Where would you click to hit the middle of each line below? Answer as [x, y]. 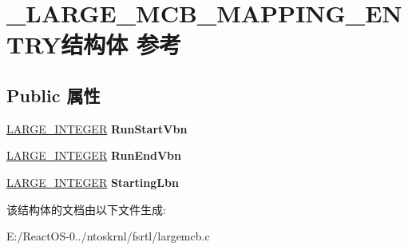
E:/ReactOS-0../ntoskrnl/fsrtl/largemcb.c [108, 236]
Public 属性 [53, 95]
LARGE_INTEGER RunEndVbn [94, 155]
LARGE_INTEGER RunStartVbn [97, 128]
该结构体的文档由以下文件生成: [86, 209]
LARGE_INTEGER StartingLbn [93, 182]
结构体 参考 [121, 44]
